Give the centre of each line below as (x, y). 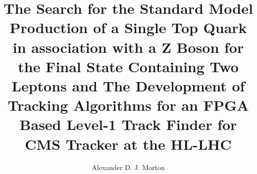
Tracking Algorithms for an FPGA (128, 105)
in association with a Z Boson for (128, 47)
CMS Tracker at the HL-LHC (128, 144)
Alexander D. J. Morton (128, 167)
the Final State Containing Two (128, 66)
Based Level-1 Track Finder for (128, 124)
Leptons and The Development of (128, 85)
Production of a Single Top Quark (128, 27)
